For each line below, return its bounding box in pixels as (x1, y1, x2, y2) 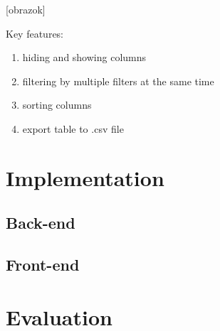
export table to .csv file (22, 121, 124, 136)
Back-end (6, 212, 75, 234)
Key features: (6, 26, 64, 40)
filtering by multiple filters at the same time (22, 73, 214, 88)
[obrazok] (6, 2, 46, 16)
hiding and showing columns (22, 50, 147, 65)
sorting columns (22, 97, 92, 112)
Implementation (6, 163, 164, 192)
